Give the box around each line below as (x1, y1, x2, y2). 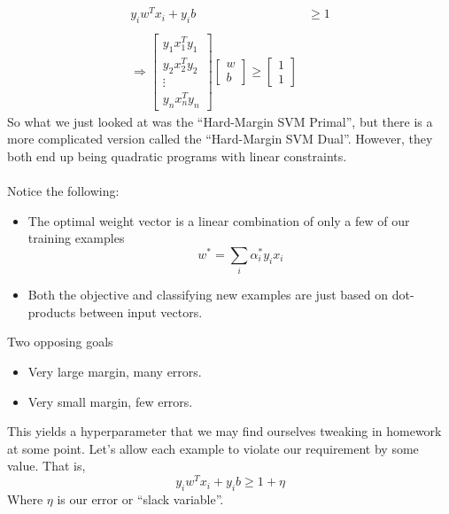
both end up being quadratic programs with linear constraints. (7, 146, 347, 165)
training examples (27, 229, 125, 247)
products (27, 302, 76, 321)
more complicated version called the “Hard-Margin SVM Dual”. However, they (7, 129, 433, 148)
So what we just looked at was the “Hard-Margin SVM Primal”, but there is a (7, 112, 433, 130)
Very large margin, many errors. (27, 362, 202, 381)
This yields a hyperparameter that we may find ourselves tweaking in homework (7, 422, 442, 440)
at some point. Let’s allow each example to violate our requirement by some (7, 439, 419, 457)
